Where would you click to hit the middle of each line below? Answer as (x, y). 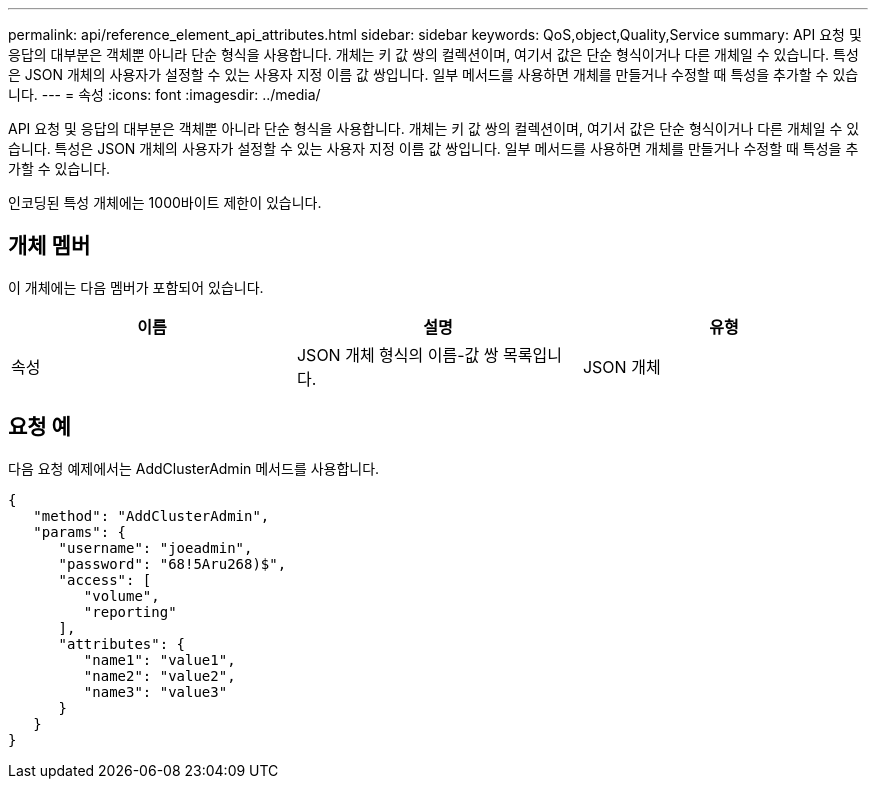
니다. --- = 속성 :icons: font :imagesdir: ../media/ (164, 94)
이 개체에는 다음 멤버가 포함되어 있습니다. (136, 287)
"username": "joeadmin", (155, 547)
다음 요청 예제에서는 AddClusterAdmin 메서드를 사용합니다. (194, 468)
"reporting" (130, 611)
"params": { (80, 531)
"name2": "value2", (159, 675)
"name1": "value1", (159, 659)
